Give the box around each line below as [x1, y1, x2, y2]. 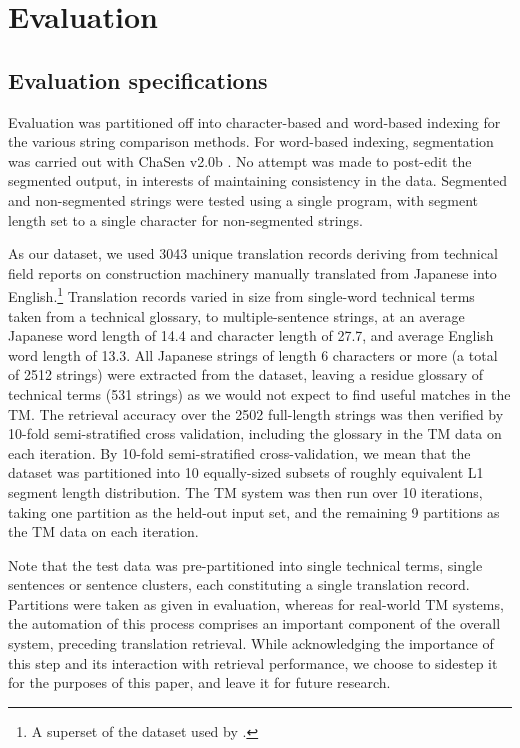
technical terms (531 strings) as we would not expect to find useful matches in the [8, 383, 511, 404]
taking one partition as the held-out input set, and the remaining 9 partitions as [8, 501, 500, 522]
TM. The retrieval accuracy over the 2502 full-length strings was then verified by [8, 403, 504, 424]
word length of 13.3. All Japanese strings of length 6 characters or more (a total [8, 344, 498, 365]
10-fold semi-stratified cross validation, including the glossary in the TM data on [8, 423, 502, 444]
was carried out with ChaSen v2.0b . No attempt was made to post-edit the [8, 150, 472, 171]
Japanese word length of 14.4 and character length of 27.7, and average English [8, 325, 494, 346]
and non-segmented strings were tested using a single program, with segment [8, 189, 479, 210]
